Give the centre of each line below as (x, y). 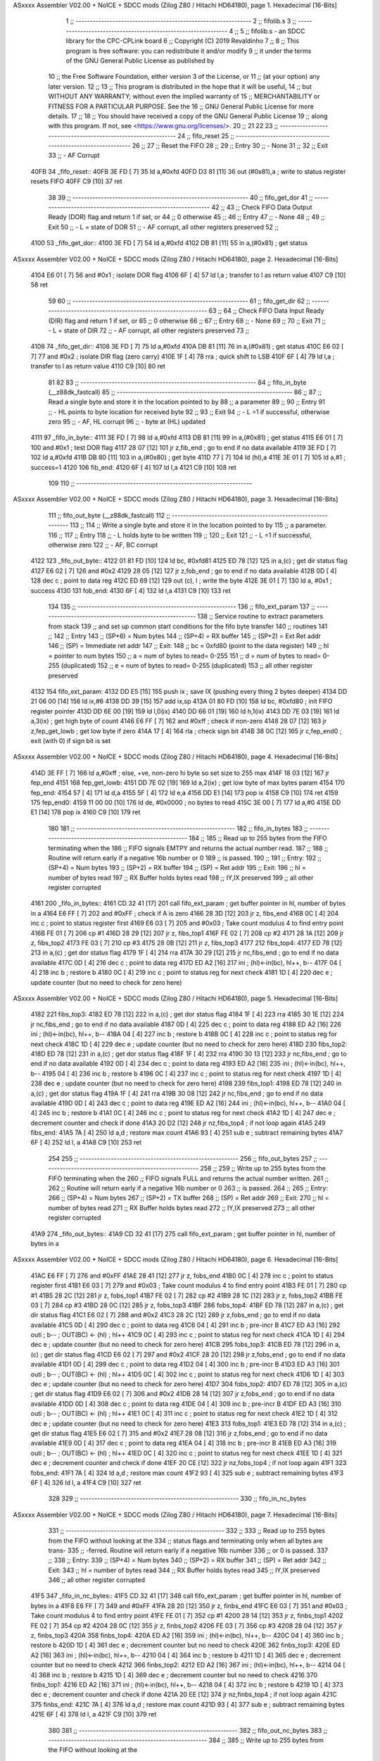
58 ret (39, 285)
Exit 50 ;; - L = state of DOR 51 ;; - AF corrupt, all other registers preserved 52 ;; (163, 227)
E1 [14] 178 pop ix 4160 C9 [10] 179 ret (85, 812)
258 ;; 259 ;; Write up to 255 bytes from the (263, 1169)
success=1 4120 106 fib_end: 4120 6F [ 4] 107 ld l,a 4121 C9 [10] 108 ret (134, 467)
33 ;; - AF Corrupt (74, 156)
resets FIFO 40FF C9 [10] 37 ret (76, 181)
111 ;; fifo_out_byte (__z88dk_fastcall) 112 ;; (109, 515)
